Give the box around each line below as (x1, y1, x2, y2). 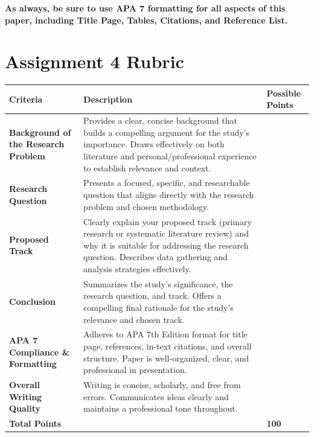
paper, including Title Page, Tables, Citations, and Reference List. (5, 13, 288, 26)
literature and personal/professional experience (83, 150, 257, 162)
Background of (9, 126, 71, 138)
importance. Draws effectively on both (83, 138, 225, 150)
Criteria (9, 92, 43, 105)
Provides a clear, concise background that (83, 114, 237, 127)
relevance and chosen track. (83, 313, 185, 325)
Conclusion (9, 295, 56, 308)
